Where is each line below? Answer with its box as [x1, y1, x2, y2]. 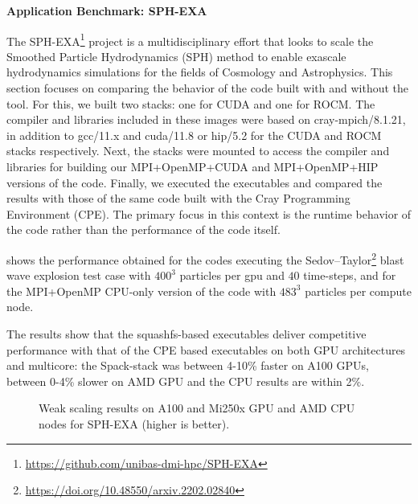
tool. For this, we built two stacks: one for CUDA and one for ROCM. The [6, 95, 375, 112]
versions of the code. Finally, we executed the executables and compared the [6, 174, 383, 191]
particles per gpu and [179, 267, 285, 284]
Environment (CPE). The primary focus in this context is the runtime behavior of [6, 205, 412, 222]
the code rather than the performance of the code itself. [6, 221, 281, 238]
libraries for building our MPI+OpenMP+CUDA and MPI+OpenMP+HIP [6, 158, 379, 174]
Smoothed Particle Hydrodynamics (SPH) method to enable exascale [6, 47, 346, 64]
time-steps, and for [303, 267, 396, 284]
